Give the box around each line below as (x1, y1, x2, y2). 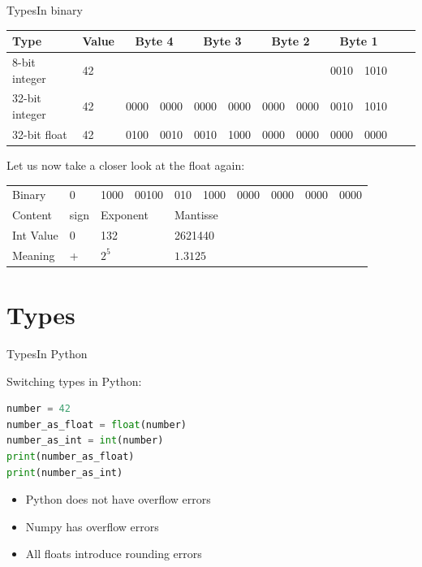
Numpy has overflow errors (25, 517, 159, 535)
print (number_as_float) (6, 450, 135, 462)
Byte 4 (135, 32, 174, 50)
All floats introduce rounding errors (25, 545, 202, 562)
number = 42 (6, 403, 71, 415)
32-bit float (12, 125, 67, 142)
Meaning (12, 246, 55, 263)
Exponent (101, 206, 149, 223)
